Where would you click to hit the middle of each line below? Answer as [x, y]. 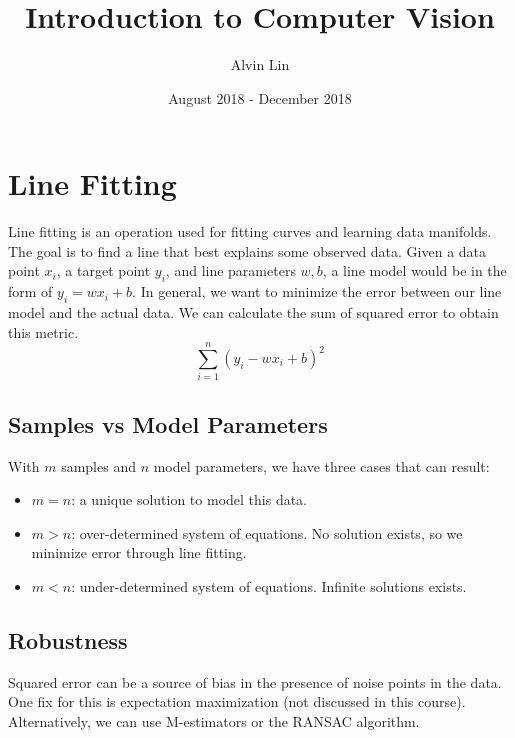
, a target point [103, 270]
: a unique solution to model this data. [189, 499]
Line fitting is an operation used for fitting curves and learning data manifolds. [250, 231]
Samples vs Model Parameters [168, 423]
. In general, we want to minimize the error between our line [317, 291]
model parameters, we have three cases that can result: [321, 465]
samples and [98, 465]
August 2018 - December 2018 [260, 97]
